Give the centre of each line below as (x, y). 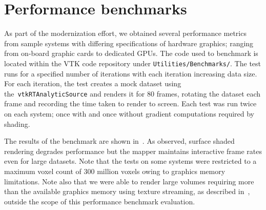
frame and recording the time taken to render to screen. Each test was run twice (130, 103)
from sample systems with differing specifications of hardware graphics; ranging (129, 43)
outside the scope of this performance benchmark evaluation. (100, 201)
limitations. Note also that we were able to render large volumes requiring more (129, 181)
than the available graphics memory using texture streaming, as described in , (127, 191)
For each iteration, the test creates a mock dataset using (93, 83)
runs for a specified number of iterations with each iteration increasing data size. (131, 73)
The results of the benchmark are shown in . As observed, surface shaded (119, 141)
